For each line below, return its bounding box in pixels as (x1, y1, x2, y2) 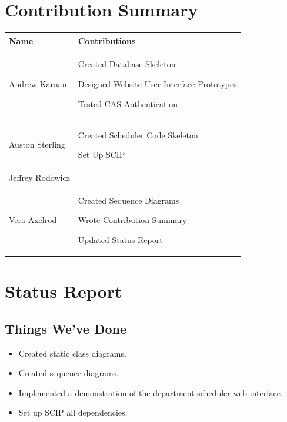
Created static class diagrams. (18, 347, 126, 359)
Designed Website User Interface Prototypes (78, 78, 237, 90)
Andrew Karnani (9, 78, 69, 90)
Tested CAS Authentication (78, 97, 178, 109)
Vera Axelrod (9, 214, 57, 226)
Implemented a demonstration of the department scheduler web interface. (18, 386, 283, 398)
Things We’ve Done (5, 319, 126, 337)
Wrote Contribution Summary (78, 214, 187, 226)
